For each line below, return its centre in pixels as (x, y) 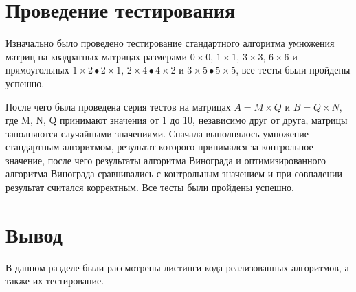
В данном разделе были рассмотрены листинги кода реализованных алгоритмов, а (177, 267)
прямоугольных (37, 70)
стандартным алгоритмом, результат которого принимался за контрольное (159, 147)
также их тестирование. (55, 281)
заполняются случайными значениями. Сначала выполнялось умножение (157, 133)
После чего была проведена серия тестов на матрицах (118, 106)
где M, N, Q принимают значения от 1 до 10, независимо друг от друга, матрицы (177, 120)
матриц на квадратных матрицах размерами (96, 56)
